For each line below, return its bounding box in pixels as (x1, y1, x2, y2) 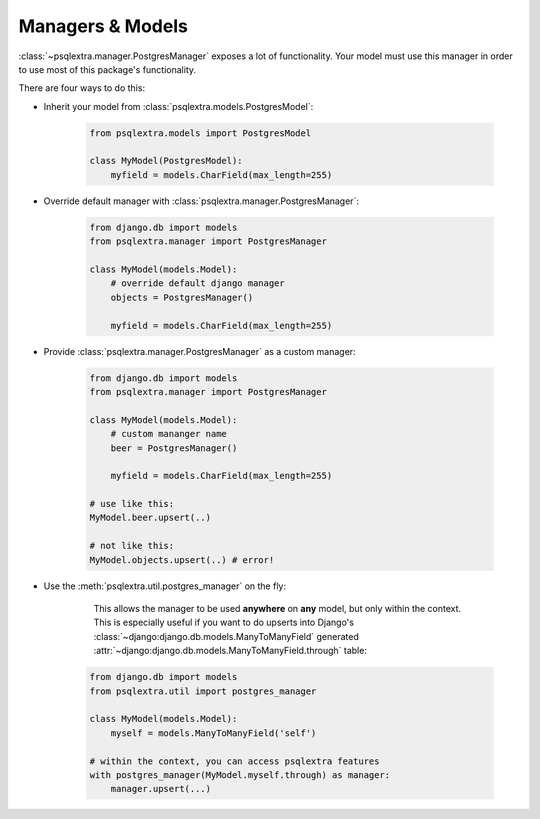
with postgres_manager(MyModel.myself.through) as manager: (89, 769, 391, 780)
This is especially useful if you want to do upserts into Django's (93, 616, 355, 629)
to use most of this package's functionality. (18, 63, 197, 75)
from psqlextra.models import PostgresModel (89, 127, 312, 139)
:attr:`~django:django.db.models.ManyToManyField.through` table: (93, 645, 367, 657)
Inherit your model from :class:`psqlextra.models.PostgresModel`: (43, 100, 314, 112)
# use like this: (89, 498, 175, 510)
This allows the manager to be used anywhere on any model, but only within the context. (93, 603, 462, 614)
